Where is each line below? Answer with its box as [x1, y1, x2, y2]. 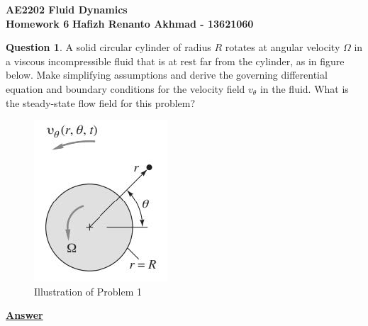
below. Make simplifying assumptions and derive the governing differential [6, 67, 328, 82]
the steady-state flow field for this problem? [6, 95, 196, 110]
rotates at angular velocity [225, 40, 340, 55]
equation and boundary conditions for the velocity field [6, 81, 245, 96]
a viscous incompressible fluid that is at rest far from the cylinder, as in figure [6, 53, 345, 68]
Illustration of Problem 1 [34, 283, 143, 298]
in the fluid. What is [260, 81, 349, 96]
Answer [6, 308, 43, 322]
